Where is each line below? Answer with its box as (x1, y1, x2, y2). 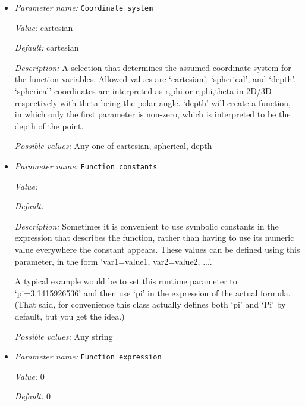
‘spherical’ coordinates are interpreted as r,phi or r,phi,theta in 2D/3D (14, 85, 272, 97)
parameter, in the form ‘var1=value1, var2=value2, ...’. (14, 255, 212, 267)
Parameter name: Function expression (14, 350, 162, 362)
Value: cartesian (14, 21, 73, 33)
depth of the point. (14, 119, 84, 132)
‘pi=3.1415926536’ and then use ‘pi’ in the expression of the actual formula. (14, 286, 291, 299)
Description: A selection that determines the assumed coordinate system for (14, 61, 291, 73)
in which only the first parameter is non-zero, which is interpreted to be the (14, 108, 291, 120)
